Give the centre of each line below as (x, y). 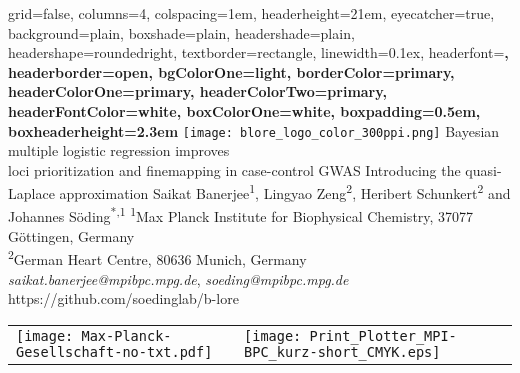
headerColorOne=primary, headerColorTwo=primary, (197, 91)
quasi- (483, 169)
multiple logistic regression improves (119, 150)
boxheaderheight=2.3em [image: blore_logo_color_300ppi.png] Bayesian (254, 130)
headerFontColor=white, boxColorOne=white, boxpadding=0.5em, (244, 110)
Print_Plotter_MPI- (383, 335)
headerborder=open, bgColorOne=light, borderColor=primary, (231, 71)
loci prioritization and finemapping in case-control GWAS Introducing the (234, 169)
